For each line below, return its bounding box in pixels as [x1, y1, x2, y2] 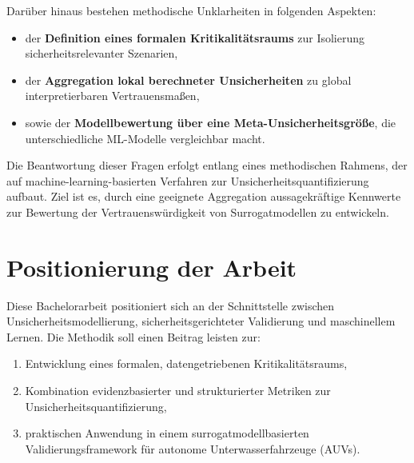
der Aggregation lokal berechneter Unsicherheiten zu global [25, 71, 352, 88]
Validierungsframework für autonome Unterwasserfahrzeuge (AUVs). [25, 440, 360, 457]
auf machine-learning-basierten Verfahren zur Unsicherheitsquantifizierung [6, 172, 369, 189]
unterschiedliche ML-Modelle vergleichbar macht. [25, 130, 265, 146]
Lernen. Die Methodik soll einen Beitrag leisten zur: [6, 328, 261, 345]
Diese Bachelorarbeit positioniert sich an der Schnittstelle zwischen [6, 297, 335, 313]
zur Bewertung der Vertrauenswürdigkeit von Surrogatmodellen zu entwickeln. [6, 203, 389, 220]
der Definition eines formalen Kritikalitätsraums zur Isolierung [25, 29, 365, 46]
